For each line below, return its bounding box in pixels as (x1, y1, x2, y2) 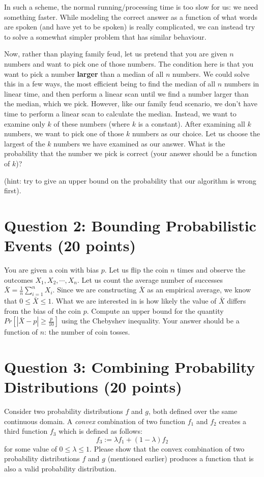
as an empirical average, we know (147, 284, 251, 295)
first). (4, 185, 21, 196)
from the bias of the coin (4, 305, 81, 316)
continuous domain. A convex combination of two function (4, 415, 186, 426)
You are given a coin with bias (4, 264, 99, 275)
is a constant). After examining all (138, 118, 245, 129)
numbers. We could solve (172, 68, 250, 79)
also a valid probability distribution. (4, 463, 116, 474)
